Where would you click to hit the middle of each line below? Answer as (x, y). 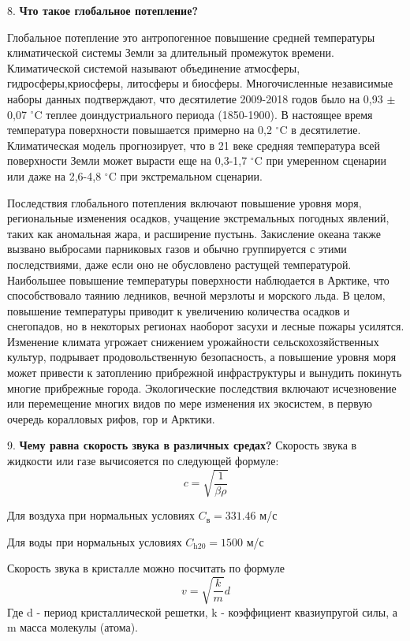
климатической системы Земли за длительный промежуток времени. (171, 52)
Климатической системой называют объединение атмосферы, (154, 67)
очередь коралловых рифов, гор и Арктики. (111, 418)
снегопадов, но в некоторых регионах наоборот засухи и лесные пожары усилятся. (206, 326)
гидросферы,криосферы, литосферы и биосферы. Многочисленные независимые (200, 83)
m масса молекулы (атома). (73, 627)
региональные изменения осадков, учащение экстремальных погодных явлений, (198, 218)
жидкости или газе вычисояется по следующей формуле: (143, 461)
